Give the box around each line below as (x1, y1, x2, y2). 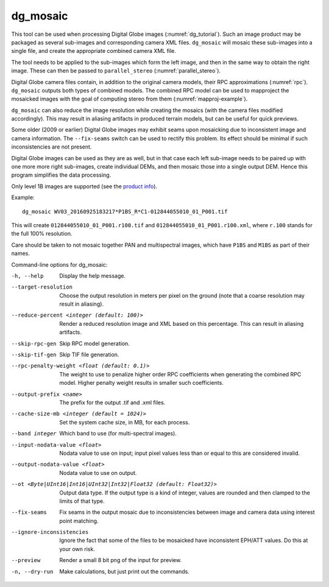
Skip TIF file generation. (59, 351, 119, 359)
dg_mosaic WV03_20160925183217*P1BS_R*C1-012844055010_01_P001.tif (22, 208, 228, 215)
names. (11, 250, 30, 257)
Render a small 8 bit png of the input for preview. (59, 557, 182, 564)
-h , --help (11, 272, 44, 279)
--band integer (11, 430, 57, 437)
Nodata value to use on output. (59, 469, 137, 476)
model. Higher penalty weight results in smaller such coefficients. (59, 379, 224, 387)
